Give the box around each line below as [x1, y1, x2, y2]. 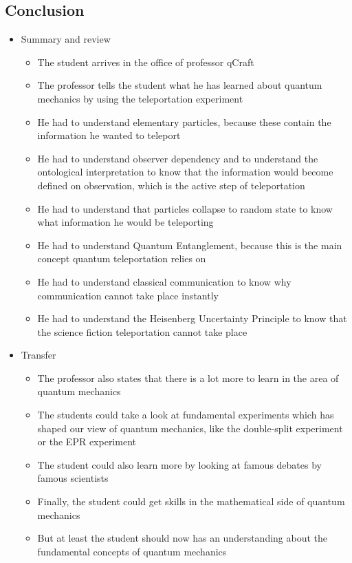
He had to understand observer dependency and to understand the [37, 151, 318, 165]
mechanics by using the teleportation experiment [37, 91, 243, 105]
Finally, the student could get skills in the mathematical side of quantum [37, 494, 345, 509]
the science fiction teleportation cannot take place [37, 324, 247, 339]
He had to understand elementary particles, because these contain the [37, 114, 331, 129]
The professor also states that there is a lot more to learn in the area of [37, 370, 339, 385]
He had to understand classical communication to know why [37, 274, 291, 288]
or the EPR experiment [37, 434, 136, 449]
